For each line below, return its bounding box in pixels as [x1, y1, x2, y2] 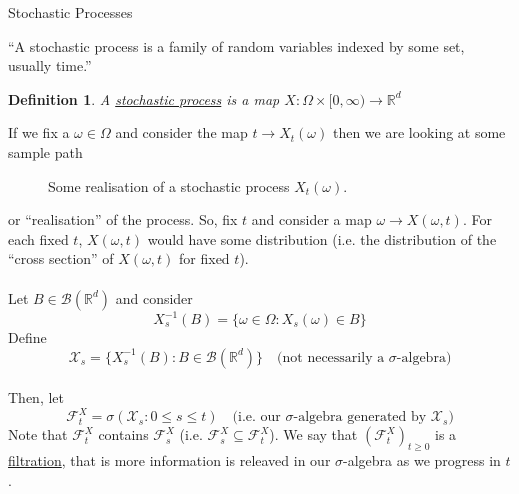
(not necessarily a [277, 350, 385, 365]
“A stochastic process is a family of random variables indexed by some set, [8, 35, 465, 56]
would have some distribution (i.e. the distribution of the [147, 228, 497, 249]
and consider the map [115, 122, 248, 143]
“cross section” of [8, 248, 114, 269]
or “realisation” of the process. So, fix [8, 209, 238, 230]
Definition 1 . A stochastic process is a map [8, 88, 280, 109]
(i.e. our [232, 410, 281, 425]
